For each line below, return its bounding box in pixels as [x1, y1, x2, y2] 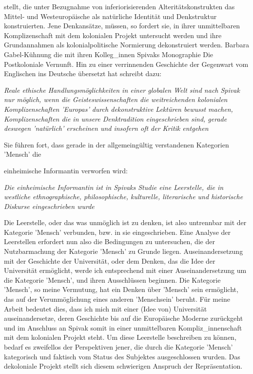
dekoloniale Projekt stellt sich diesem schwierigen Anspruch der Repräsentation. [4, 361, 243, 371]
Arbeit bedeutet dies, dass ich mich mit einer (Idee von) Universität [4, 303, 207, 313]
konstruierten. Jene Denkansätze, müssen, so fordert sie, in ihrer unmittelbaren [4, 21, 240, 31]
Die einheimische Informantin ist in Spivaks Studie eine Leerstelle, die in [4, 182, 224, 192]
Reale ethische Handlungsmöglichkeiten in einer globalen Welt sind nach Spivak [4, 84, 240, 95]
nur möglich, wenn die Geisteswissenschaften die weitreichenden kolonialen [4, 94, 228, 104]
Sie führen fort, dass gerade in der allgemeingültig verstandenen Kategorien [4, 139, 229, 149]
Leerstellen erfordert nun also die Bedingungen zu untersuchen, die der [4, 236, 215, 247]
